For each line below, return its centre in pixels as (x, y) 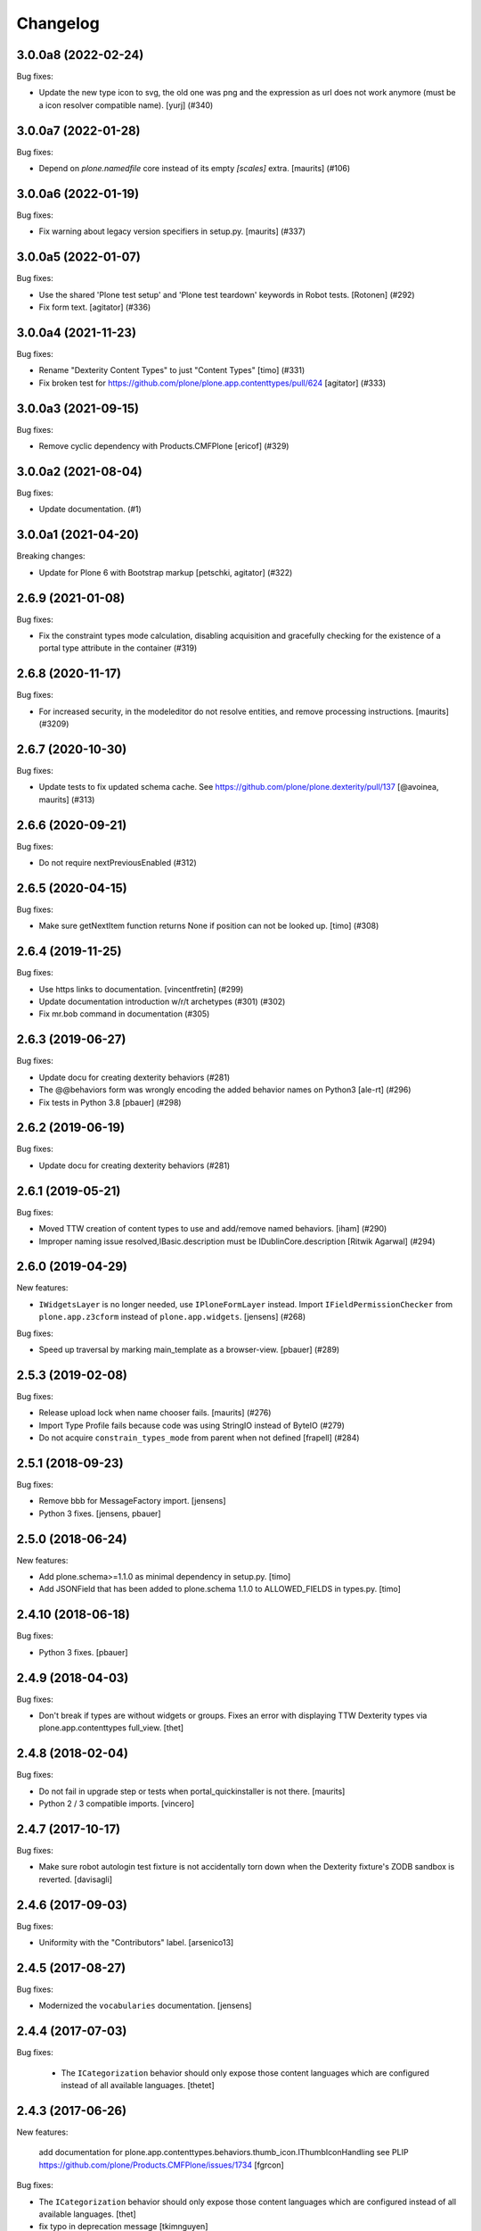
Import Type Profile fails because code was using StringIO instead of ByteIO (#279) (192, 1425)
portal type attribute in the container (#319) (118, 648)
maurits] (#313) (67, 800)
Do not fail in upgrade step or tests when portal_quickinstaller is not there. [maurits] (192, 1791)
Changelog (58, 23)
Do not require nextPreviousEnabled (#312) (118, 863)
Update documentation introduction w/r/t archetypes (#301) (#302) (162, 1002)
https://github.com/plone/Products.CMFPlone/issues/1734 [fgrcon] (161, 2165)
